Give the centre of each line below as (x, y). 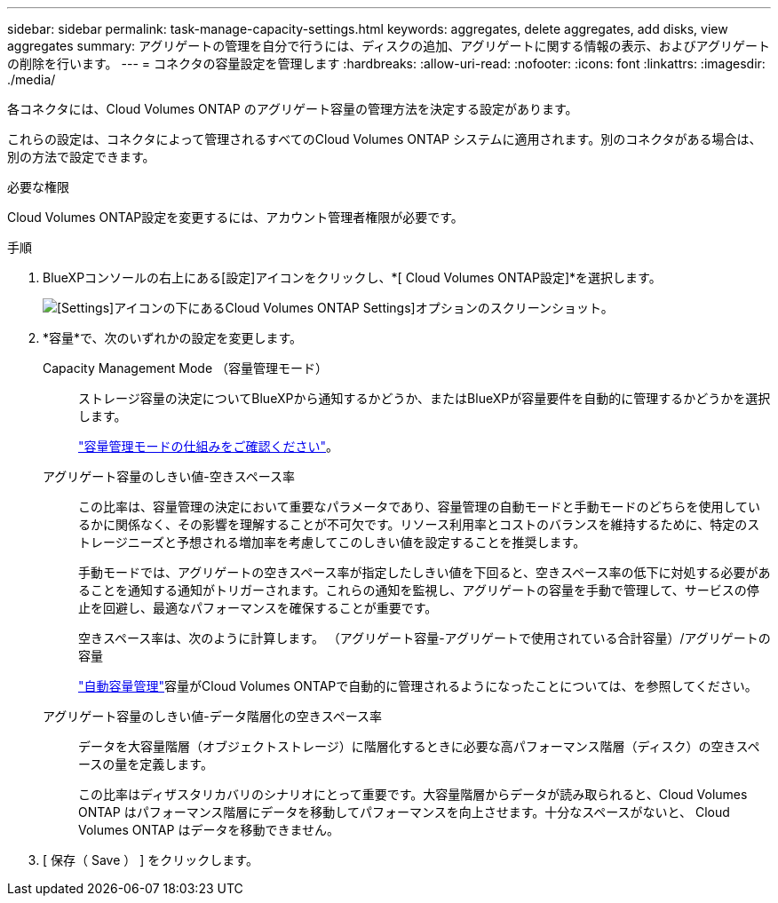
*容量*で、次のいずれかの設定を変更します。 (173, 338)
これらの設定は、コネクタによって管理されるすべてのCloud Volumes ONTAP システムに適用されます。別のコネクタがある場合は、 (385, 139)
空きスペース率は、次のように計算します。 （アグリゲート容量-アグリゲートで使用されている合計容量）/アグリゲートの (425, 638)
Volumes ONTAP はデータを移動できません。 (209, 830)
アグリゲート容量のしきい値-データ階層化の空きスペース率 (213, 716)
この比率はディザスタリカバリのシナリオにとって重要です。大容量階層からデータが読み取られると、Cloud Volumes (413, 794)
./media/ (32, 79)
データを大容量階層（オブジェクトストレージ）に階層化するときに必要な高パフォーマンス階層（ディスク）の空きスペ (419, 746)
